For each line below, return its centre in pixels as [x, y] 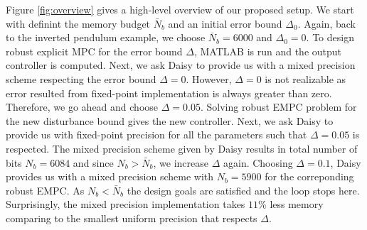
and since [93, 162]
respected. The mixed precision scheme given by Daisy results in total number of [182, 148]
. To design [330, 37]
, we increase [181, 162]
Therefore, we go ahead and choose [82, 107]
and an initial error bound [225, 23]
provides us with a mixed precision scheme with [110, 176]
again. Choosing [258, 162]
